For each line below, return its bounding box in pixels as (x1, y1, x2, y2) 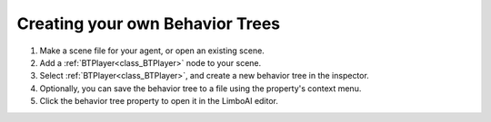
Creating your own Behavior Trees (16, 14, 281, 33)
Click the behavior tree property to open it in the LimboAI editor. (39, 96, 279, 107)
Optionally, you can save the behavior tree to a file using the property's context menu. (39, 82, 362, 94)
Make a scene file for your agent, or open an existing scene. (39, 45, 266, 56)
